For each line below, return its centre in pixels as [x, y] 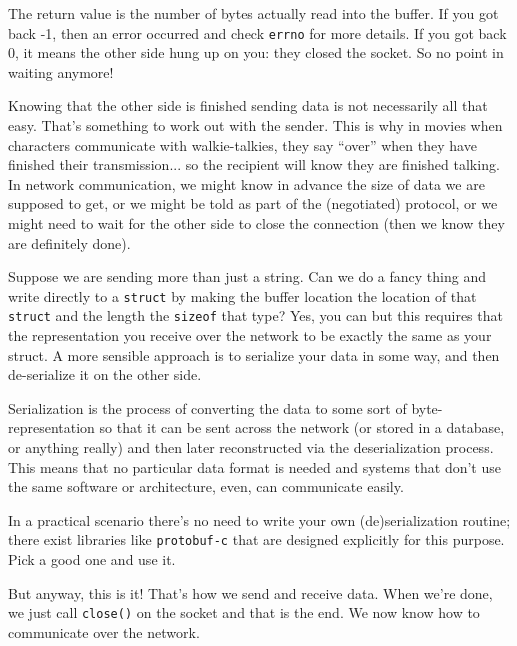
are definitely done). [69, 242]
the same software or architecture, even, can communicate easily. [206, 486]
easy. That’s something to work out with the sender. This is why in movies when [255, 125]
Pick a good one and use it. [92, 559]
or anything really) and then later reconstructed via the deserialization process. [251, 447]
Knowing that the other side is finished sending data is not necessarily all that [248, 105]
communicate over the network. [104, 631]
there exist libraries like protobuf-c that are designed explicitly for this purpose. [256, 539]
